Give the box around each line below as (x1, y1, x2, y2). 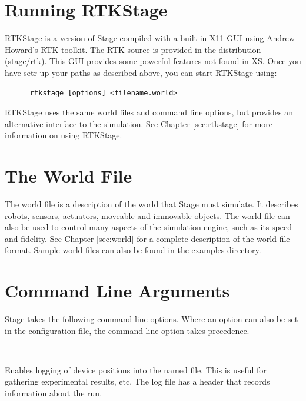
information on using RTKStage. (5, 129, 122, 141)
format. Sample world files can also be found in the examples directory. (5, 244, 261, 256)
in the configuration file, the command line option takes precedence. (5, 324, 250, 336)
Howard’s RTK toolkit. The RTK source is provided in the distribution (5, 43, 261, 55)
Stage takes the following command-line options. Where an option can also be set (5, 313, 298, 325)
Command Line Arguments (5, 279, 230, 303)
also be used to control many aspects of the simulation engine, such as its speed (5, 221, 292, 233)
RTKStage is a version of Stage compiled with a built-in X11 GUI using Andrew (5, 32, 295, 44)
